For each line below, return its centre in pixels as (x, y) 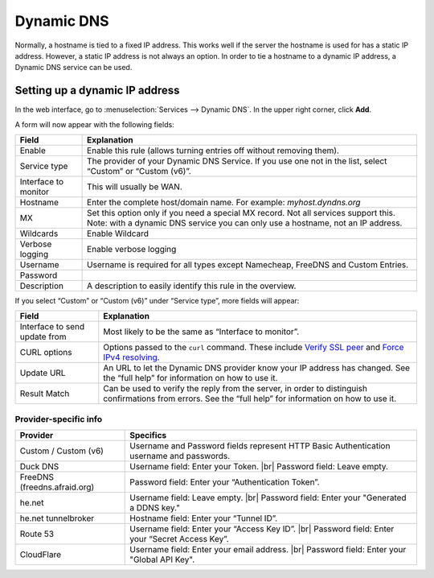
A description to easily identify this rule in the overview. (192, 286)
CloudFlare (41, 555)
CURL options (46, 353)
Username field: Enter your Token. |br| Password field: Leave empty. (259, 467)
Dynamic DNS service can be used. (74, 68)
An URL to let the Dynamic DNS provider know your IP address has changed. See (256, 368)
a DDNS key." (155, 508)
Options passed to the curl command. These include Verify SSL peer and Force (254, 348)
